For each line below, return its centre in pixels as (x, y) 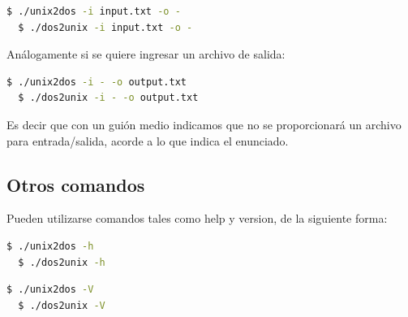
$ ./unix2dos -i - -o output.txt (97, 82)
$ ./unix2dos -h (50, 246)
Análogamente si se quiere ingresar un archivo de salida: (146, 54)
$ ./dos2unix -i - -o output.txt (108, 98)
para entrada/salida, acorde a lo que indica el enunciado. (148, 140)
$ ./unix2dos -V (50, 290)
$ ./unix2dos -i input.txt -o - (94, 11)
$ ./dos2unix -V (62, 305)
